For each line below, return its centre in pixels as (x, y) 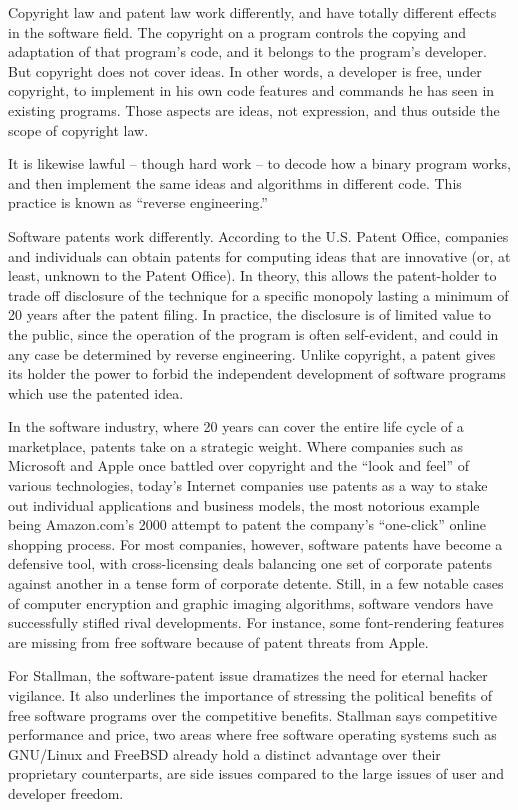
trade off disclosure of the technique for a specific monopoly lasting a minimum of (258, 294)
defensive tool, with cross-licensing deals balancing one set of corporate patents (250, 563)
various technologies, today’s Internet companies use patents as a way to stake (248, 485)
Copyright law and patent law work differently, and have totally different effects (252, 12)
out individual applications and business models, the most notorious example (244, 504)
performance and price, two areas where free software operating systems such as (252, 734)
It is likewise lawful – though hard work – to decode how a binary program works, (259, 163)
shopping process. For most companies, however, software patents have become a (255, 543)
